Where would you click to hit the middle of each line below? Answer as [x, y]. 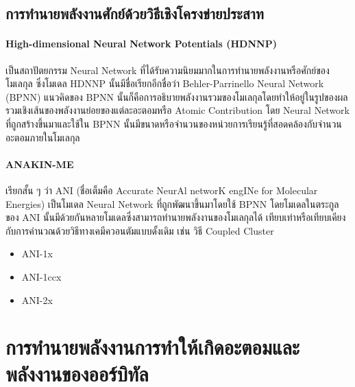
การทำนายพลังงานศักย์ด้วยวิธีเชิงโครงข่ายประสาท [135, 13]
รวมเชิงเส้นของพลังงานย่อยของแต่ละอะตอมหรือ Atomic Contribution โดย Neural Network [177, 110]
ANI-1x [37, 254]
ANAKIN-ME [40, 164]
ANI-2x [37, 300]
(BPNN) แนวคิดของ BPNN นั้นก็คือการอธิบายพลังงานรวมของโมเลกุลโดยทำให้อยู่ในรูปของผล [177, 96]
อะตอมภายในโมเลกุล [43, 137]
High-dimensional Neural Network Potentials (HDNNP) [141, 44]
